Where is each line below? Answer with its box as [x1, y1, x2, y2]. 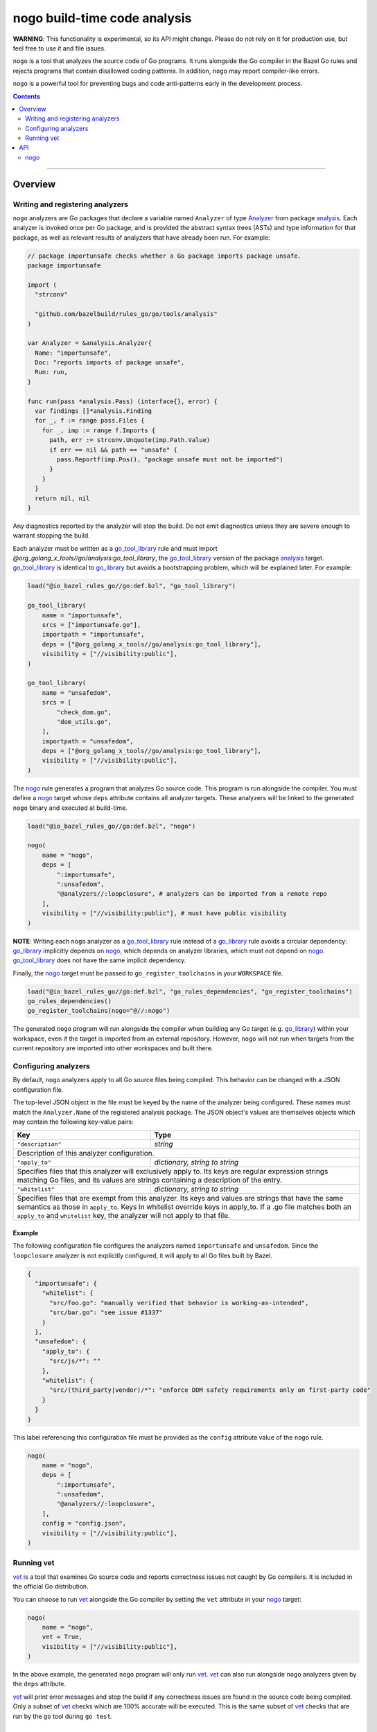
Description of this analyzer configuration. [17, 1149, 155, 1158]
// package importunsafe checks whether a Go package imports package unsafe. [27, 251, 301, 260]
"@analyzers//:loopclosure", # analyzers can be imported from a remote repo [56, 890, 327, 898]
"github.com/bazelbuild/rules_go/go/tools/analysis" [35, 310, 218, 318]
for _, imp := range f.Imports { [42, 426, 156, 434]
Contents [12, 92, 41, 100]
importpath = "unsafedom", [42, 737, 134, 745]
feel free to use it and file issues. [12, 44, 107, 52]
